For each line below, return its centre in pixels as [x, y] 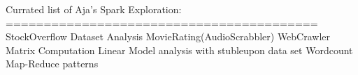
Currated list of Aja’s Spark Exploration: [94, 9]
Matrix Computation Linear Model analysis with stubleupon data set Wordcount [179, 50]
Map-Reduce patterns [52, 64]
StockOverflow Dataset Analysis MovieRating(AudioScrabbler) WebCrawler [168, 36]
